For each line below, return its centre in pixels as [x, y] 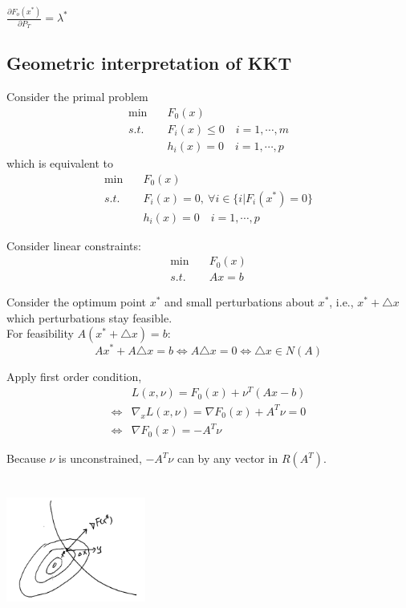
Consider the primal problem [77, 97]
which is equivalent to [60, 162]
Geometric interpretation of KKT [149, 63]
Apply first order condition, [74, 376]
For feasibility [40, 333]
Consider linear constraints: [74, 245]
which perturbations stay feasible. [89, 317]
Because [26, 458]
